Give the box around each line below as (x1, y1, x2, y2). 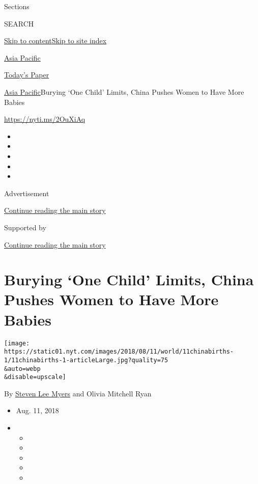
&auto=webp (4, 365, 41, 372)
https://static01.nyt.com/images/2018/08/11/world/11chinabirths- (4, 348, 234, 356)
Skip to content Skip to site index (4, 35, 107, 46)
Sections (4, 1, 30, 11)
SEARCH (4, 18, 34, 29)
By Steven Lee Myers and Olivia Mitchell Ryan (4, 388, 152, 398)
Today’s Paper (4, 69, 49, 80)
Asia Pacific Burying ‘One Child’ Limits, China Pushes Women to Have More (4, 86, 244, 97)
